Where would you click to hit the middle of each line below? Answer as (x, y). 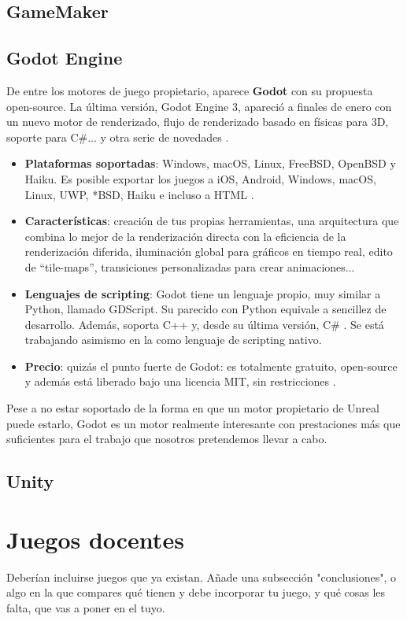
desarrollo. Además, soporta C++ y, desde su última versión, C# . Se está (204, 324)
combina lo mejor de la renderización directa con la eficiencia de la (185, 236)
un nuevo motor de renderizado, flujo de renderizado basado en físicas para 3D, (198, 122)
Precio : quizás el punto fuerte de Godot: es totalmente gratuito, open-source (211, 366)
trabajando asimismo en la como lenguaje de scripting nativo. (173, 340)
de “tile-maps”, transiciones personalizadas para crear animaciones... (190, 266)
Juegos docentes (95, 539)
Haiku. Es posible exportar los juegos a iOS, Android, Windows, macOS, (200, 178)
